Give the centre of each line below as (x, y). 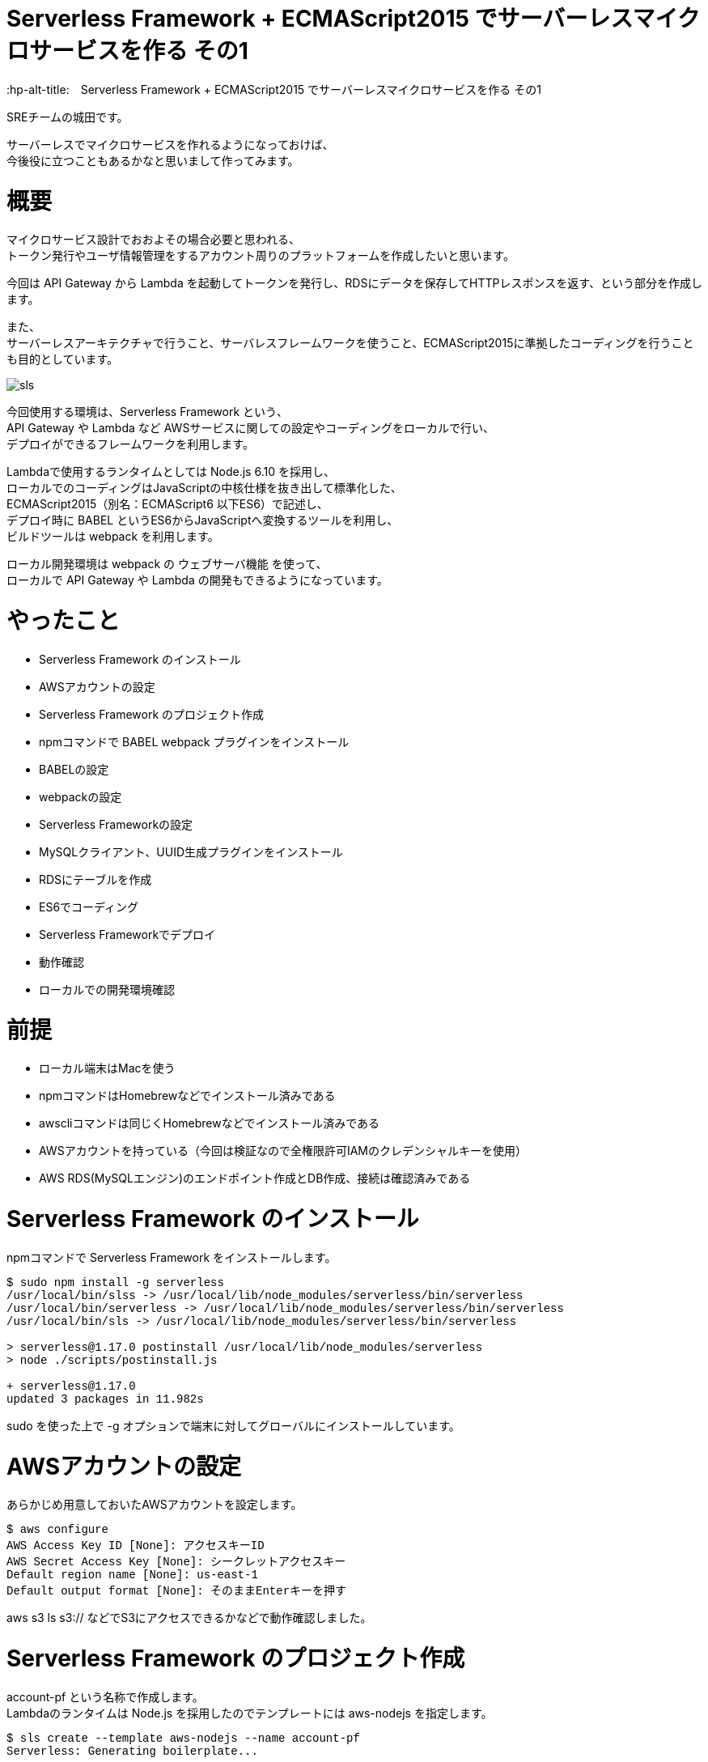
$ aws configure (58, 1530)
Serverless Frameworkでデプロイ (127, 934)
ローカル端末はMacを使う (107, 1068)
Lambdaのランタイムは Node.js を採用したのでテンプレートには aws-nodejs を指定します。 (250, 1713)
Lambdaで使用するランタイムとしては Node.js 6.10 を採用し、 (171, 472)
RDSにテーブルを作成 (95, 879)
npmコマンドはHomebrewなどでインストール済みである (187, 1096)
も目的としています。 (63, 359)
